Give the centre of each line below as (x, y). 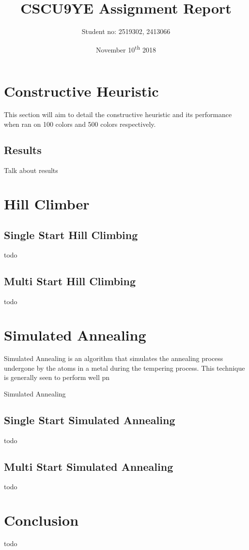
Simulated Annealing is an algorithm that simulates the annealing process (114, 358)
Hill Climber (47, 204)
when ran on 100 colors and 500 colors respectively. (80, 124)
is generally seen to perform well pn (57, 377)
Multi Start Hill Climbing (70, 281)
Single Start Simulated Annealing (90, 420)
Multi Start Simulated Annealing (89, 466)
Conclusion (41, 520)
